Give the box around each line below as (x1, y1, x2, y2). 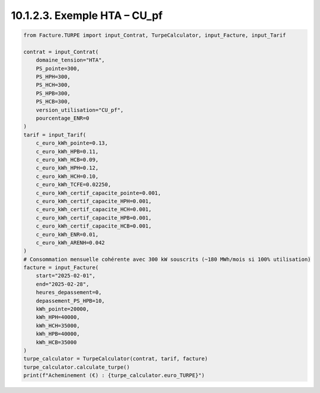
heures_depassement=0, (36, 289, 102, 296)
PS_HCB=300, (36, 98, 71, 105)
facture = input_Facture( (23, 264, 99, 271)
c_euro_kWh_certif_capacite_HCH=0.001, (36, 206, 152, 213)
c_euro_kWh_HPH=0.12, (36, 165, 99, 171)
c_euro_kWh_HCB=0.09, (36, 156, 99, 163)
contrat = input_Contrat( (23, 48, 99, 55)
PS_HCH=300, (36, 82, 71, 88)
